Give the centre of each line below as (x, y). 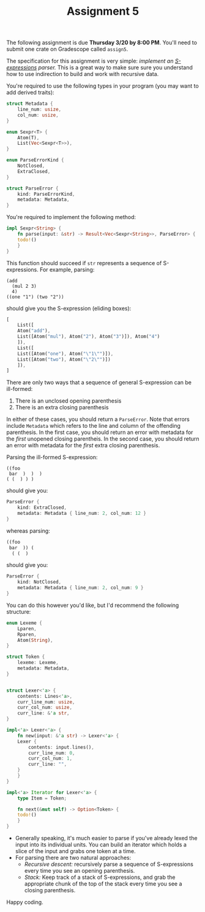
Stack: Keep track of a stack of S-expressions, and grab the (100, 877)
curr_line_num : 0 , (52, 753)
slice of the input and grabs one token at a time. (75, 851)
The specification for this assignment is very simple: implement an (90, 61)
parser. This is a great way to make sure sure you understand (115, 68)
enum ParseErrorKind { (35, 160)
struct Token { (26, 657)
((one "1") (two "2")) (35, 297)
